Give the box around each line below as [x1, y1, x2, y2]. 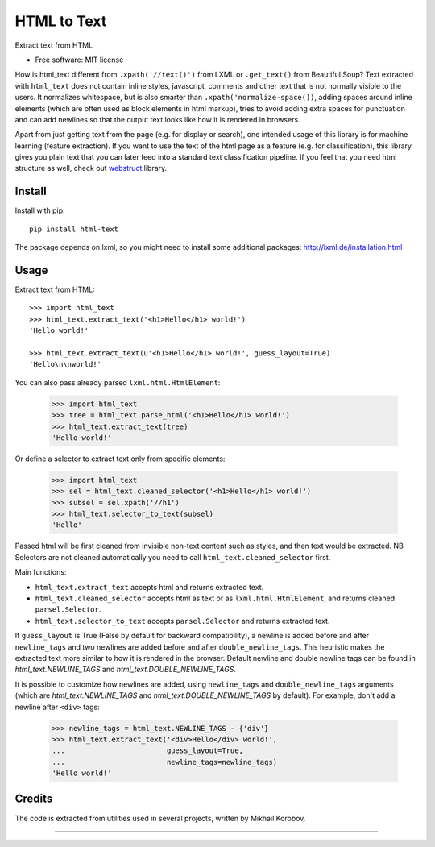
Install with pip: [14, 206, 65, 215]
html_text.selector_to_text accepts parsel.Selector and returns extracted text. [35, 616, 330, 625]
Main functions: [14, 567, 67, 577]
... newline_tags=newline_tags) [52, 758, 278, 766]
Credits [14, 792, 53, 806]
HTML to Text [14, 12, 107, 30]
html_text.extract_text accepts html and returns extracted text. [35, 582, 264, 592]
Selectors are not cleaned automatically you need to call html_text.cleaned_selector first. [14, 552, 331, 562]
